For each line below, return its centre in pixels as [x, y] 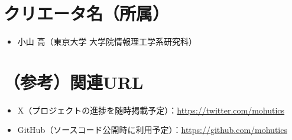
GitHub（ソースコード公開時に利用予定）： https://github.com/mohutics [152, 130]
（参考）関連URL [74, 81]
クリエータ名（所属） [87, 13]
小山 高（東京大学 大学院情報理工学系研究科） [107, 41]
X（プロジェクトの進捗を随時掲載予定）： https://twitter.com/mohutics [151, 110]
